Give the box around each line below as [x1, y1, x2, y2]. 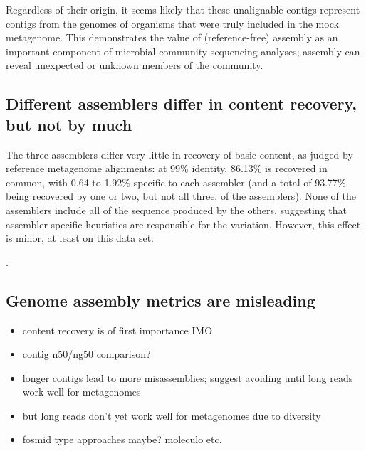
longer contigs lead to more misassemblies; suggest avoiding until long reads [22, 370, 353, 385]
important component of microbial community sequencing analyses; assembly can [6, 43, 360, 58]
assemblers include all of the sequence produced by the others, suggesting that [6, 202, 347, 217]
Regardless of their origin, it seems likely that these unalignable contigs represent [6, 2, 360, 16]
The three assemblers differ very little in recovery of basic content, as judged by [6, 147, 353, 161]
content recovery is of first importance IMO [22, 322, 213, 337]
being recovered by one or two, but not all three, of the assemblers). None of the [6, 189, 356, 203]
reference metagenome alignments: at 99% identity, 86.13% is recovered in [6, 161, 328, 176]
